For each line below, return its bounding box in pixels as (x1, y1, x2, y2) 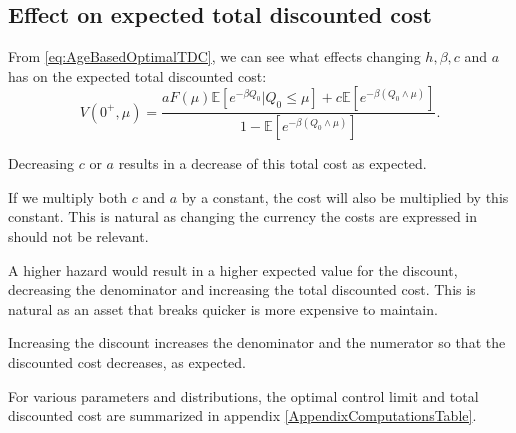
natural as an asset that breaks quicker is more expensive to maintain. (8, 298, 438, 319)
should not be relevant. (8, 226, 149, 247)
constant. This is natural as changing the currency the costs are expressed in (8, 206, 477, 227)
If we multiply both (8, 186, 128, 207)
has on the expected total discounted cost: (8, 65, 267, 86)
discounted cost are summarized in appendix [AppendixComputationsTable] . (8, 405, 477, 426)
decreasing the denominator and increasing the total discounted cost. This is (8, 279, 476, 300)
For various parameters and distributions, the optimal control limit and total (8, 385, 479, 406)
